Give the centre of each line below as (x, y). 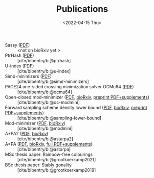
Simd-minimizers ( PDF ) (29, 76)
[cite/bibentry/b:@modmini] (45, 128)
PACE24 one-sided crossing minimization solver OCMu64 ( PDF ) (70, 86)
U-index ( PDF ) (20, 66)
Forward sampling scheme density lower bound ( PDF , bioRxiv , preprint (76, 107)
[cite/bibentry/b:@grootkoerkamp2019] (57, 170)
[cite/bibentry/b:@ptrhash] (44, 60)
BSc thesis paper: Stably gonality (38, 165)
